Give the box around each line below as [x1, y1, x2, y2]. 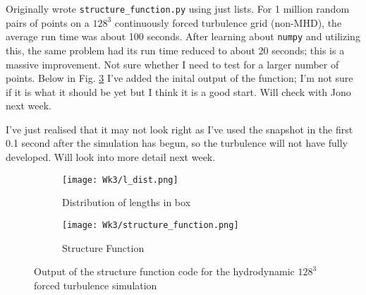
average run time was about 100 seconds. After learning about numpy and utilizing [6, 29, 360, 44]
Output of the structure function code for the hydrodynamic [34, 264, 295, 279]
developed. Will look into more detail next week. [6, 150, 216, 164]
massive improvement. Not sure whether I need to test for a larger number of [6, 56, 339, 71]
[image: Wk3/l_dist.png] [62, 174, 178, 185]
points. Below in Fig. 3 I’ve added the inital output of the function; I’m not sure [6, 71, 353, 85]
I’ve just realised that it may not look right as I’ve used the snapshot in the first [6, 121, 353, 136]
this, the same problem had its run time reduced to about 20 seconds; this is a [6, 42, 345, 57]
